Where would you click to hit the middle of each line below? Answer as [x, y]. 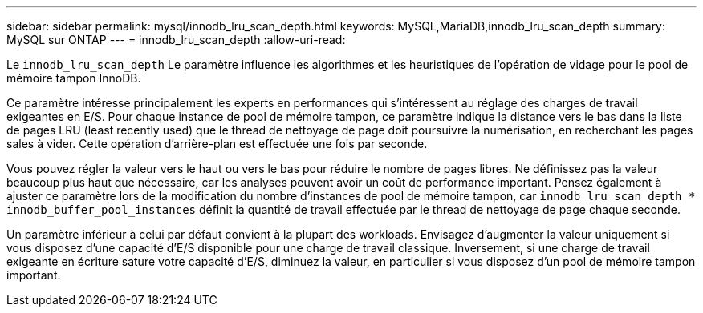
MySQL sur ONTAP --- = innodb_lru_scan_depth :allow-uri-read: [176, 40]
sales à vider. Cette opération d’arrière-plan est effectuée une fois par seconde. [217, 144]
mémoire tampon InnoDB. [74, 78]
